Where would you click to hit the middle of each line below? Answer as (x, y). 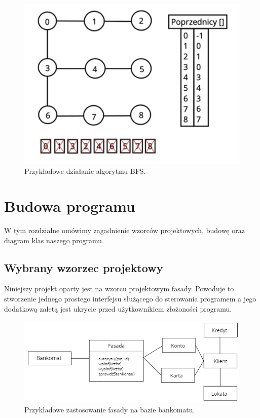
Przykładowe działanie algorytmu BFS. (85, 171)
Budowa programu (70, 206)
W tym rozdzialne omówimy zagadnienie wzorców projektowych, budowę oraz (124, 230)
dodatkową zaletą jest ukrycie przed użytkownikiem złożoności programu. (118, 308)
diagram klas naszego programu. (54, 240)
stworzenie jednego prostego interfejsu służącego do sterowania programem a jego (130, 298)
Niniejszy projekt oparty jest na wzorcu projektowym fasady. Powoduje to (119, 289)
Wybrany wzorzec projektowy (84, 267)
